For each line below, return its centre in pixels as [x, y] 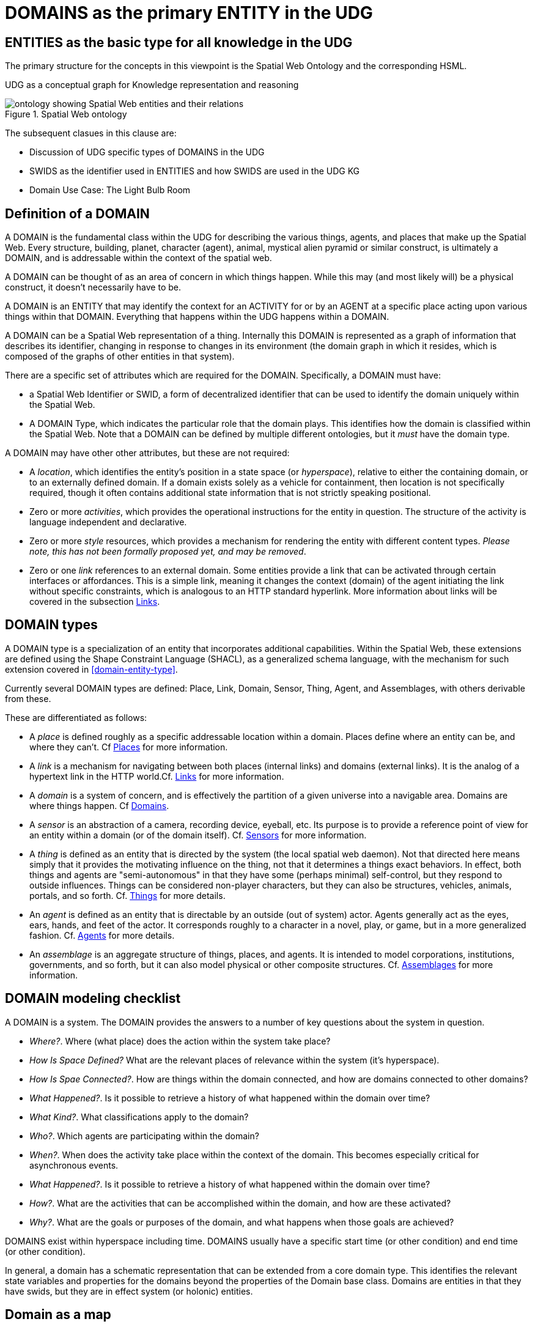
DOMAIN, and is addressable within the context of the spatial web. [138, 258]
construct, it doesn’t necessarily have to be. [93, 287]
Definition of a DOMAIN [77, 213]
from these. [28, 698]
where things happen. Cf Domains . [99, 805]
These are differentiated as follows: [76, 717]
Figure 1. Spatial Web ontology [66, 114]
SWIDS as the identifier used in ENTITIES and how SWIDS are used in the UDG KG [195, 171]
